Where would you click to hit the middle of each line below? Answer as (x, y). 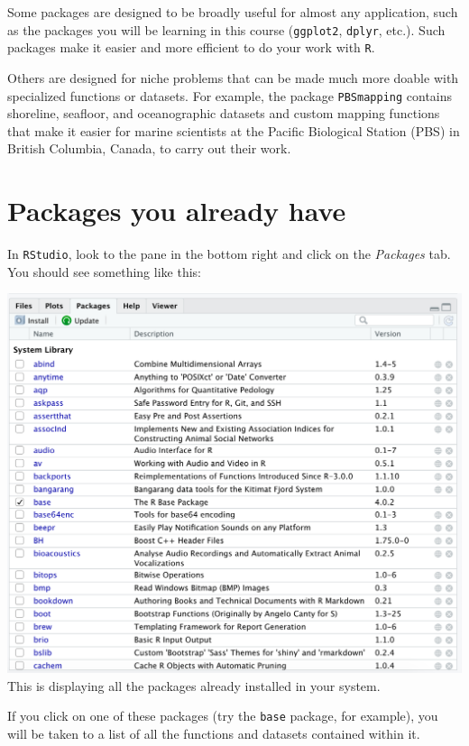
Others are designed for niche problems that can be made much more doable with (233, 77)
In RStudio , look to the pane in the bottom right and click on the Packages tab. (229, 254)
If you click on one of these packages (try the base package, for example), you (223, 716)
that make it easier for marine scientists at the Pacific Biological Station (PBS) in (234, 130)
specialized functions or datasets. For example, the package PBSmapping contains (230, 95)
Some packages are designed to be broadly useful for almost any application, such (233, 12)
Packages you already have (177, 211)
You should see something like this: (104, 271)
